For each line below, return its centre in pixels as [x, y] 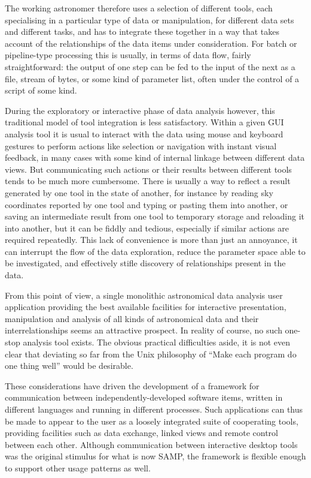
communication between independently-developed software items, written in [144, 397]
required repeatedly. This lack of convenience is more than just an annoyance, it [151, 240]
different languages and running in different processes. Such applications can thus [154, 409]
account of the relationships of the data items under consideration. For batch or [151, 43]
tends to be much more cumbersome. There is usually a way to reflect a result [148, 181]
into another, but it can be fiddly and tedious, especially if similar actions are [147, 228]
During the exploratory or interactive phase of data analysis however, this [140, 110]
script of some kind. [41, 90]
